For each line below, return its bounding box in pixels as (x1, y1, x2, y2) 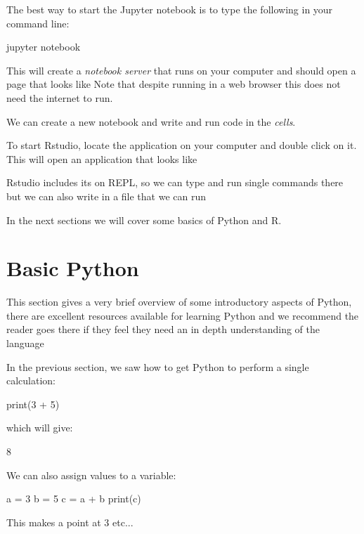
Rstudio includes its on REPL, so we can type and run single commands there (6, 175, 344, 190)
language (6, 336, 44, 351)
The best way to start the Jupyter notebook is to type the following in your (6, 2, 333, 16)
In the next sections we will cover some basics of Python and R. (6, 212, 282, 227)
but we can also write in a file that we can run (6, 188, 207, 203)
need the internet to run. (6, 90, 113, 105)
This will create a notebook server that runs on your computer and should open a (6, 63, 356, 77)
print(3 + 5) (6, 396, 60, 411)
